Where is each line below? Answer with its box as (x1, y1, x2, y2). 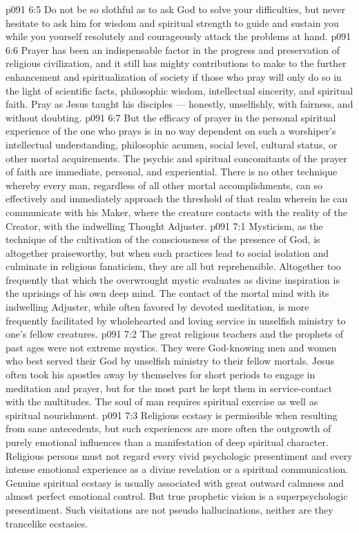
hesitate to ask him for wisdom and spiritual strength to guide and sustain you (6, 15, 339, 30)
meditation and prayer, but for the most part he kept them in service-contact (6, 380, 333, 395)
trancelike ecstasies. (6, 516, 88, 530)
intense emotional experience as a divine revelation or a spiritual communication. (6, 462, 349, 476)
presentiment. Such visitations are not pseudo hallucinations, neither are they (6, 502, 333, 516)
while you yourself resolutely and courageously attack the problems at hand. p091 (6, 29, 351, 43)
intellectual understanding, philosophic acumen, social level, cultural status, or (6, 137, 338, 151)
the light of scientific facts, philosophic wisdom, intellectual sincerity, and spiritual (6, 83, 353, 97)
